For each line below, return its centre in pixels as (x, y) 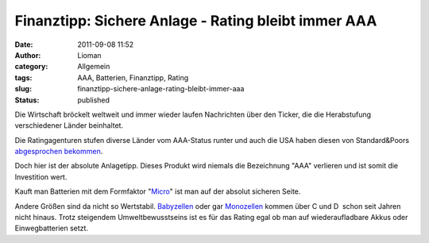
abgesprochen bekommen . (59, 152)
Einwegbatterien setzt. (52, 228)
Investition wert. (41, 177)
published (94, 100)
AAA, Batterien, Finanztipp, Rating (133, 77)
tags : (23, 77)
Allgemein (94, 67)
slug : (23, 89)
